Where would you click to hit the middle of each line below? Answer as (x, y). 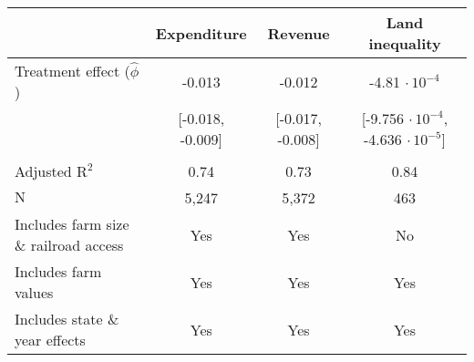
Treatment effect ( (72, 71)
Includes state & (67, 319)
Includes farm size (72, 224)
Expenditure (201, 33)
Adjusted (43, 171)
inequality (405, 43)
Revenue (299, 33)
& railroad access (69, 245)
